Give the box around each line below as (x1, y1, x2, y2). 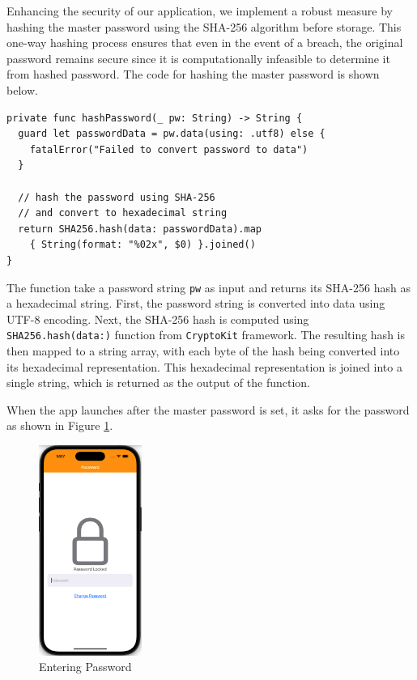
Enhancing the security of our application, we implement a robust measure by (6, 2, 393, 19)
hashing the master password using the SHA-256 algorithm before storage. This (6, 18, 402, 35)
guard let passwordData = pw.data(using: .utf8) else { (18, 128, 326, 140)
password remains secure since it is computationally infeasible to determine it (6, 49, 390, 66)
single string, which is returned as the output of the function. (6, 374, 310, 391)
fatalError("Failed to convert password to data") (29, 143, 308, 155)
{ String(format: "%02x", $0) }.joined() (29, 239, 256, 251)
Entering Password (39, 658, 132, 675)
